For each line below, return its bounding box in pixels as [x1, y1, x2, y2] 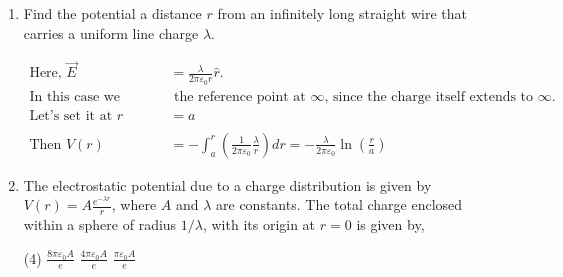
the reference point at [173, 89, 306, 104]
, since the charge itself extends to [324, 89, 534, 104]
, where [111, 194, 157, 215]
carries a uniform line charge [23, 22, 199, 43]
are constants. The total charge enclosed [216, 194, 463, 215]
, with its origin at [202, 214, 316, 235]
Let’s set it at [29, 108, 113, 123]
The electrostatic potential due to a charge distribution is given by [23, 174, 432, 195]
